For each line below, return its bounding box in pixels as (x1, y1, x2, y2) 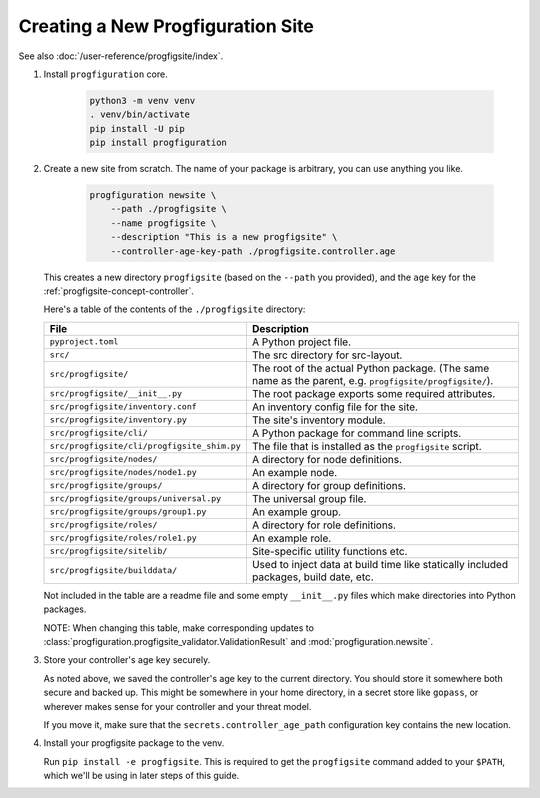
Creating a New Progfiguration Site (18, 15, 314, 37)
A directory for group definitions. (251, 478, 407, 492)
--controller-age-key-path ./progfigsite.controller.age (110, 245, 396, 257)
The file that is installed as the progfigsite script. (251, 439, 482, 453)
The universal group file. (251, 491, 367, 505)
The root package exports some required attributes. (251, 386, 496, 400)
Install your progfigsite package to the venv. (43, 737, 225, 749)
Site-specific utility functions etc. (251, 544, 408, 558)
